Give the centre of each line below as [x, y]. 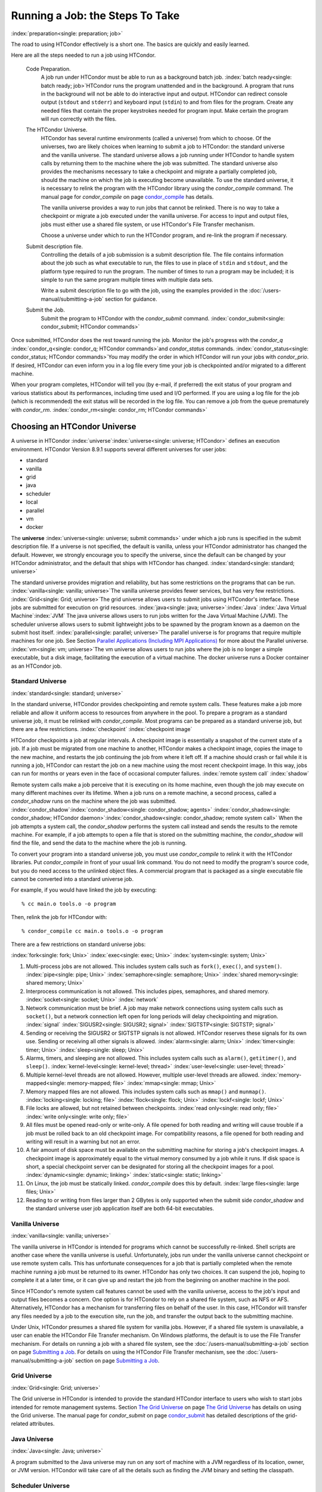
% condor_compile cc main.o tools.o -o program [92, 931]
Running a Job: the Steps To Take [95, 16]
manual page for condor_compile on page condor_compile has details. [127, 196]
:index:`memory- [281, 1075]
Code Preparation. [48, 69]
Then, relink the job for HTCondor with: [59, 917]
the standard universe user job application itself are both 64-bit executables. [120, 1209]
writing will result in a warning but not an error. [83, 1141]
